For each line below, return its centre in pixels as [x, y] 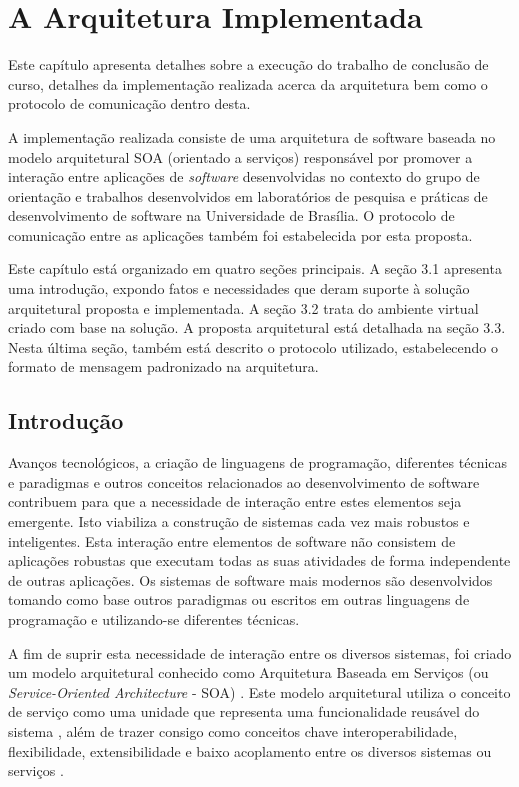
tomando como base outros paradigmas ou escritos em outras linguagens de [239, 599]
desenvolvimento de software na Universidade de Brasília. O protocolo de [231, 215]
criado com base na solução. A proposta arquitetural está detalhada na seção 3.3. [257, 327]
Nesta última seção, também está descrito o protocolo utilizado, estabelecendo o [253, 346]
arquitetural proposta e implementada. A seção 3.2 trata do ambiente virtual [243, 307]
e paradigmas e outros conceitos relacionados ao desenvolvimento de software [244, 481]
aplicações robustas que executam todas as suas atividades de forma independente [259, 560]
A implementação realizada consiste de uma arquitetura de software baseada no [252, 136]
